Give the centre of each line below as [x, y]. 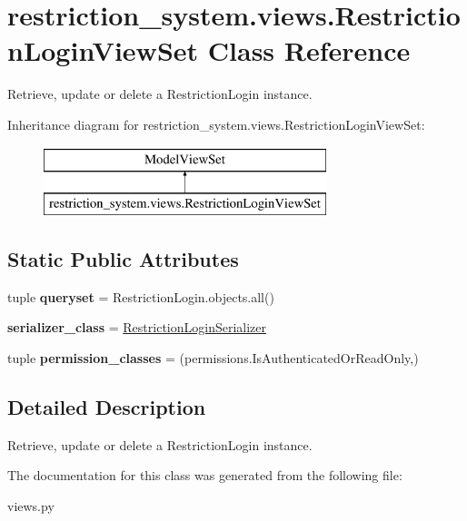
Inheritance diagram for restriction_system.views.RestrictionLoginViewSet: [216, 124]
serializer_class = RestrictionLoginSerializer [137, 327]
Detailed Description [107, 407]
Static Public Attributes [123, 259]
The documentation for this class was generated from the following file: [205, 475]
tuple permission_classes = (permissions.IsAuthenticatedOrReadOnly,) [213, 358]
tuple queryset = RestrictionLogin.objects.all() [141, 296]
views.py [31, 506]
